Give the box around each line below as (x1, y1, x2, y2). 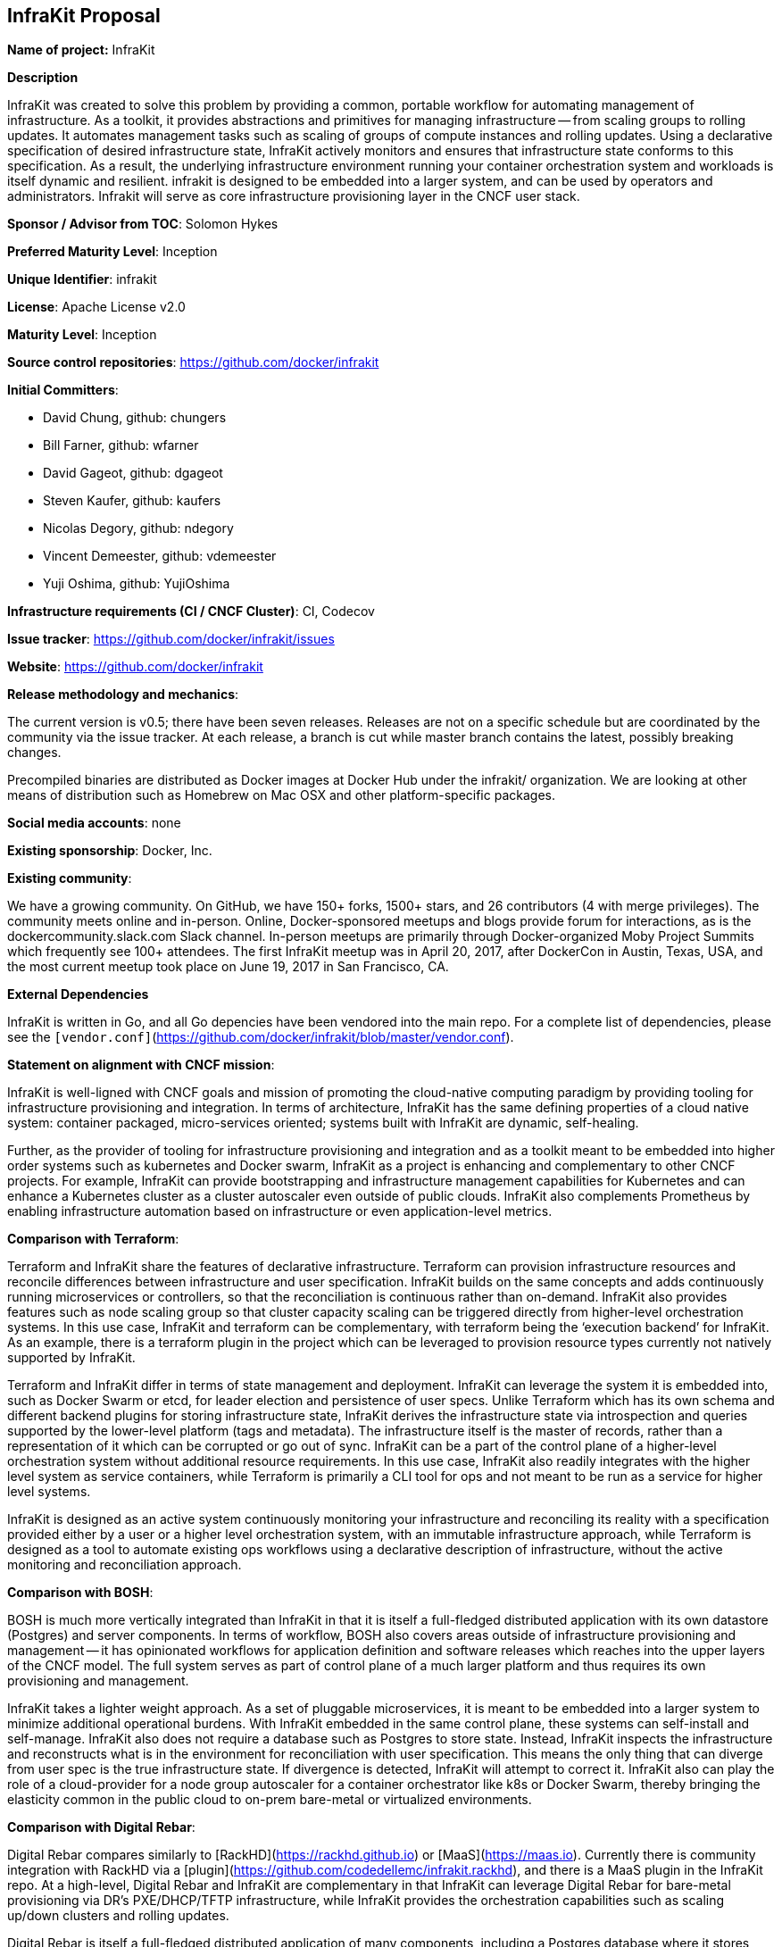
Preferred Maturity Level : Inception (7, 244, 218, 260)
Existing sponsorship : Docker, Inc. (7, 843, 212, 859)
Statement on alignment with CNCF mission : (7, 1057, 275, 1073)
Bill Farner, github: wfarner (43, 437, 199, 453)
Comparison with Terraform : (7, 1231, 179, 1247)
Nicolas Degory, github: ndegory (43, 520, 234, 537)
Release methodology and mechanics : (7, 686, 239, 703)
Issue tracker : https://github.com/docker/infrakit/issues (7, 631, 335, 647)
